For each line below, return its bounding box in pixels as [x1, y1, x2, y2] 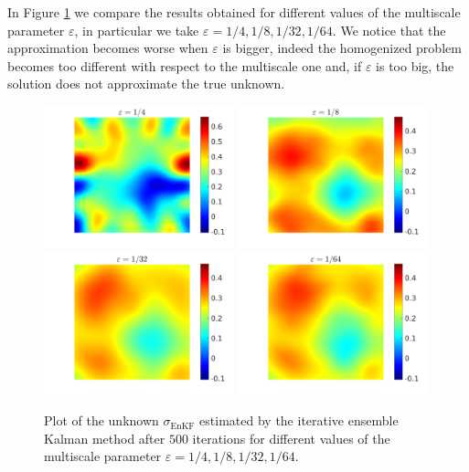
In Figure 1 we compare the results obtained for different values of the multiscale [7, 3, 461, 21]
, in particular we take [74, 20, 199, 39]
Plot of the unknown [44, 411, 159, 430]
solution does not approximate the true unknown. [7, 74, 285, 93]
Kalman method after [44, 428, 165, 447]
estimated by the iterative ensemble [199, 411, 399, 430]
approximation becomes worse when [7, 38, 208, 58]
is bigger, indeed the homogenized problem [222, 38, 462, 58]
